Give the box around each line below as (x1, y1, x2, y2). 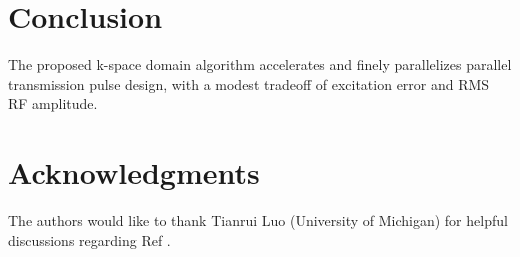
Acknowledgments (8, 152, 260, 193)
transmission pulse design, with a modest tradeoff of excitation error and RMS (8, 73, 490, 94)
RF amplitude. (8, 93, 98, 114)
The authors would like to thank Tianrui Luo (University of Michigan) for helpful (8, 210, 508, 231)
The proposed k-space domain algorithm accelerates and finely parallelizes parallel (8, 54, 512, 75)
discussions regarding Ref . (8, 229, 171, 250)
